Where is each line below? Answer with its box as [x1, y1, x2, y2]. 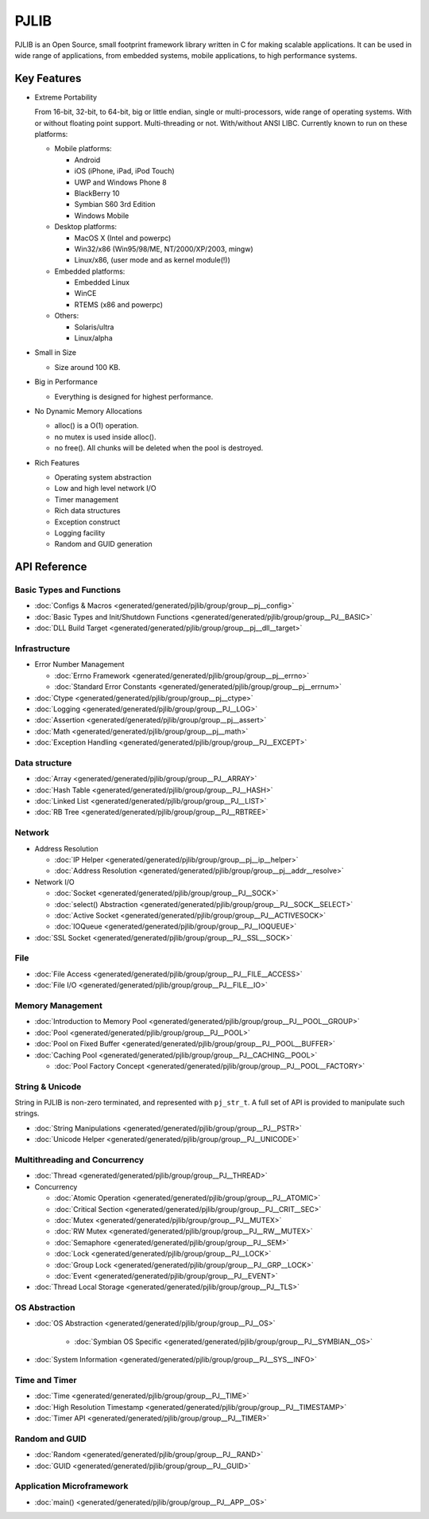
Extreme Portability [34, 92, 98, 102]
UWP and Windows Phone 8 [74, 177, 167, 187]
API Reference [14, 560, 87, 574]
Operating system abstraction [54, 472, 152, 481]
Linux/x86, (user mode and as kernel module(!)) [74, 255, 230, 265]
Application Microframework [14, 1481, 129, 1492]
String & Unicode [14, 1081, 82, 1092]
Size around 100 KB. [54, 362, 121, 372]
